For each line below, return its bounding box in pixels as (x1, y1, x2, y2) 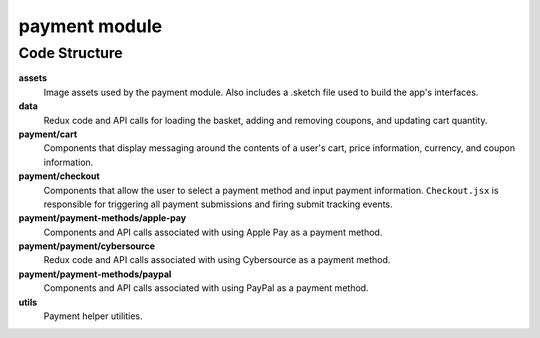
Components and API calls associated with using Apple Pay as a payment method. (43, 226, 383, 238)
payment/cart (18, 128, 78, 140)
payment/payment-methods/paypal (18, 268, 172, 280)
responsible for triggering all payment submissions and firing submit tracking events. (43, 198, 394, 210)
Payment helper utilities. (43, 310, 144, 322)
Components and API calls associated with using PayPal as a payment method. (43, 282, 369, 294)
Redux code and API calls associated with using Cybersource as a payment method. (43, 254, 391, 266)
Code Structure (18, 44, 124, 62)
